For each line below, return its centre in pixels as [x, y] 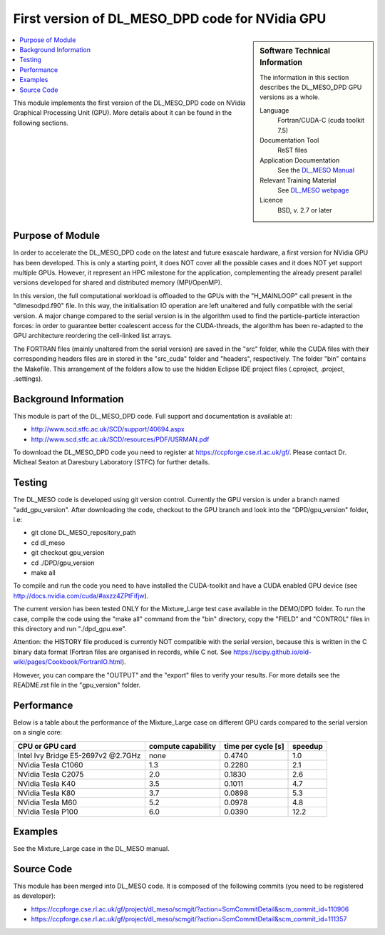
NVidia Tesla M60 [47, 802]
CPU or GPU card [47, 746]
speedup [308, 746]
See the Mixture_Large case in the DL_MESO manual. [92, 849]
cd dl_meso [48, 543]
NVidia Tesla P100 [48, 812]
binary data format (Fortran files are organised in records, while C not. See [122, 652]
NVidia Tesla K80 [46, 793]
